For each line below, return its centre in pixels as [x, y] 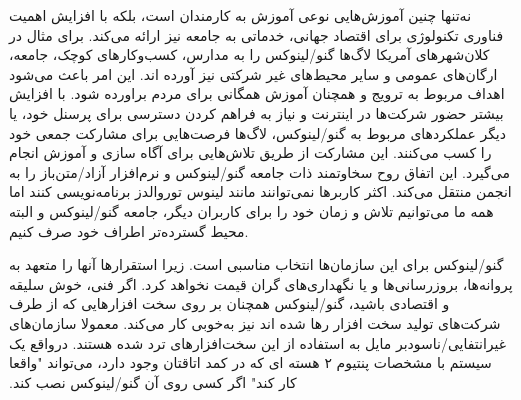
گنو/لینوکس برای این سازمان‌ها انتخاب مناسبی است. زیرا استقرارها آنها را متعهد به [256, 264]
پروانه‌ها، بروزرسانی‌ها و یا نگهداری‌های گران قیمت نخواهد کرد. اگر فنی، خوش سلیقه [261, 283]
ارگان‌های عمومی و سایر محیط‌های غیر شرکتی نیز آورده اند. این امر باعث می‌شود [253, 73]
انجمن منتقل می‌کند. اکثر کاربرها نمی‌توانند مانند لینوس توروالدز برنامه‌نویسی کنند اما [260, 191]
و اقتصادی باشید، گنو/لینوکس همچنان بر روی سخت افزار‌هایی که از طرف [229, 303]
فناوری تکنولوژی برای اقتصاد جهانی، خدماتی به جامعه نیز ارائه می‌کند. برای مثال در [256, 34]
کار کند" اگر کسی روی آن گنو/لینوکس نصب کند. [153, 381]
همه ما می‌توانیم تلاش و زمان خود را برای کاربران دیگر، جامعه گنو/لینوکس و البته [251, 210]
